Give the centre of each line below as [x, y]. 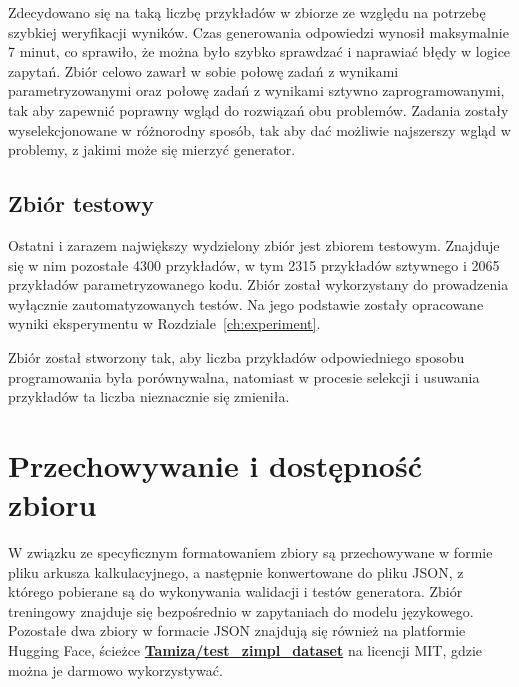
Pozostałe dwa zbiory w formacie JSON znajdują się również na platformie [237, 630]
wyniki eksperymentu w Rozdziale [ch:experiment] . [164, 323]
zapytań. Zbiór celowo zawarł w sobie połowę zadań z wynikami [203, 70]
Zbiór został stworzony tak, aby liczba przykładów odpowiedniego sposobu [236, 356]
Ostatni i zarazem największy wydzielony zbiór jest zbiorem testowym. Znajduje [254, 244]
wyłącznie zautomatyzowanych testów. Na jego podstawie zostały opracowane [246, 303]
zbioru [52, 504]
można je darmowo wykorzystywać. [115, 669]
